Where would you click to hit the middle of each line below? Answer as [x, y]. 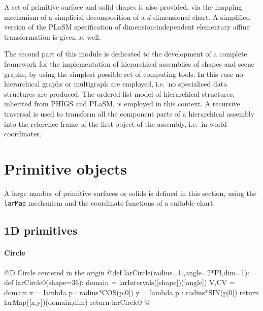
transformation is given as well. [53, 36]
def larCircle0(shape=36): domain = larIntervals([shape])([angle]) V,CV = [120, 282]
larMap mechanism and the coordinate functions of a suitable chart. [110, 203]
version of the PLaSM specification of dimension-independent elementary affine [127, 27]
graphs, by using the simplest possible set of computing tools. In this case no [124, 74]
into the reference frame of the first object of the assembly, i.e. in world [116, 123]
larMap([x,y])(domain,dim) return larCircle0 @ [77, 302]
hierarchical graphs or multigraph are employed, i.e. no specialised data [116, 84]
